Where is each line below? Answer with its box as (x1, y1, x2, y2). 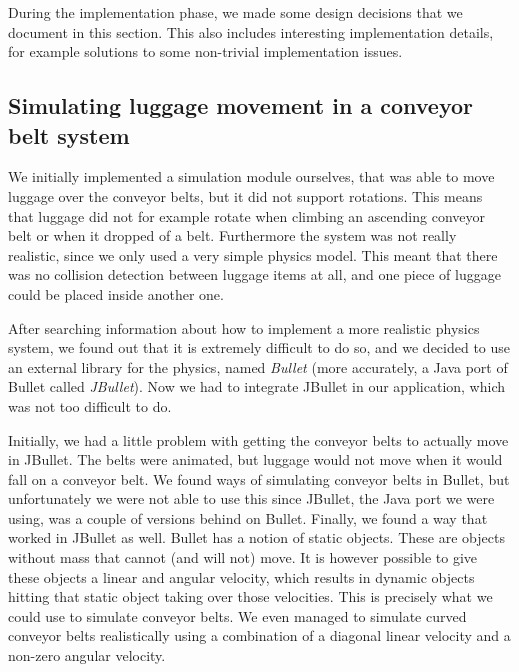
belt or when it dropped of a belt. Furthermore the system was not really (8, 225, 457, 246)
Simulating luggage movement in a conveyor (8, 90, 474, 121)
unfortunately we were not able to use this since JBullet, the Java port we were (8, 488, 495, 509)
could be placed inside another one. (8, 283, 224, 304)
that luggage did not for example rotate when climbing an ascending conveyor (8, 205, 485, 226)
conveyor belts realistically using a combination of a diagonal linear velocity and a (8, 625, 511, 646)
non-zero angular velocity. (8, 645, 166, 666)
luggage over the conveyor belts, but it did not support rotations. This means (8, 185, 483, 206)
